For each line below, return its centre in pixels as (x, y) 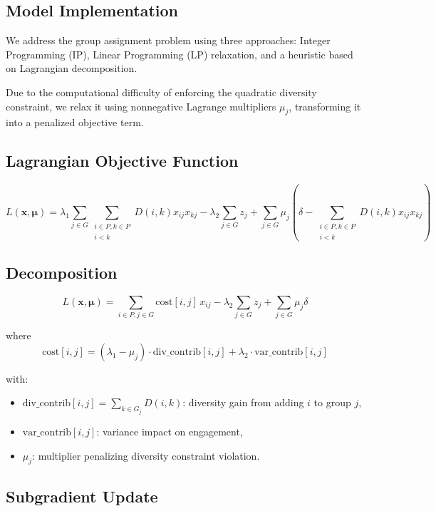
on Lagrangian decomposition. (72, 68)
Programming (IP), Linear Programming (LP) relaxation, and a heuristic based (180, 54)
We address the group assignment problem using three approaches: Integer (168, 40)
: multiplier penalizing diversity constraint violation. (146, 455)
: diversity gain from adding (243, 402)
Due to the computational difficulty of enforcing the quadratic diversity (161, 92)
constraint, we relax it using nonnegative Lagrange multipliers (141, 106)
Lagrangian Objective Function (122, 161)
